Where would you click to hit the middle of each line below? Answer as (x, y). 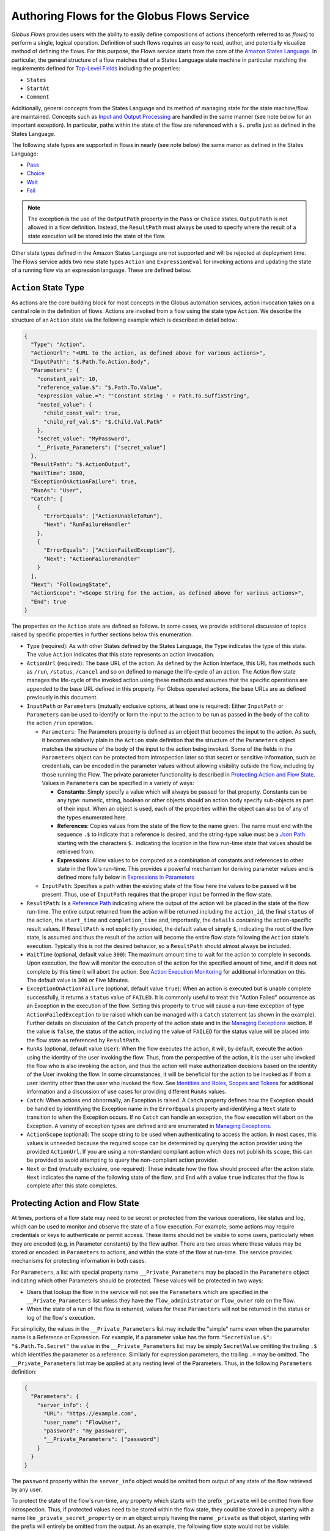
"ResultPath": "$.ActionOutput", (81, 465)
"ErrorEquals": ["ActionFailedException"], (110, 550)
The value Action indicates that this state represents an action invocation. (121, 655)
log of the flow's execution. (61, 1317)
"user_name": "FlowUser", (82, 1422)
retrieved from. (76, 852)
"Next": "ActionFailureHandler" (92, 559)
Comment (38, 97)
